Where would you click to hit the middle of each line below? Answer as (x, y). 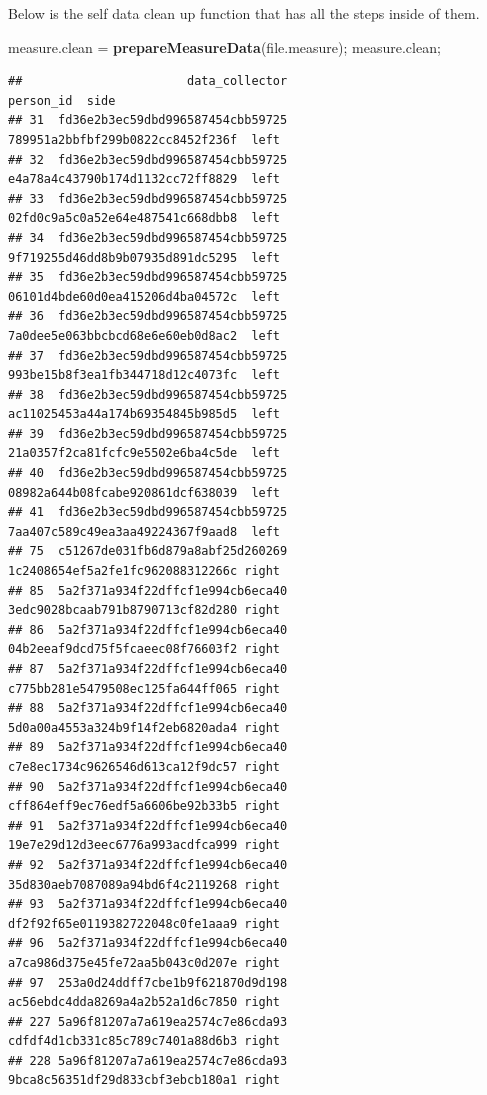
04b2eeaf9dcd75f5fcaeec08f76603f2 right (144, 649)
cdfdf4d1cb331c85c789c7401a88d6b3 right (144, 1041)
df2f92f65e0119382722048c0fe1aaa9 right (144, 923)
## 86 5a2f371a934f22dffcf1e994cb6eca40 (148, 629)
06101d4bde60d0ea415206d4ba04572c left (144, 296)
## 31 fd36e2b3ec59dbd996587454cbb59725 (148, 120)
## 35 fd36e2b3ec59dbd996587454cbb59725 (148, 277)
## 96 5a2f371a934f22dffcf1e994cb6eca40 (148, 943)
